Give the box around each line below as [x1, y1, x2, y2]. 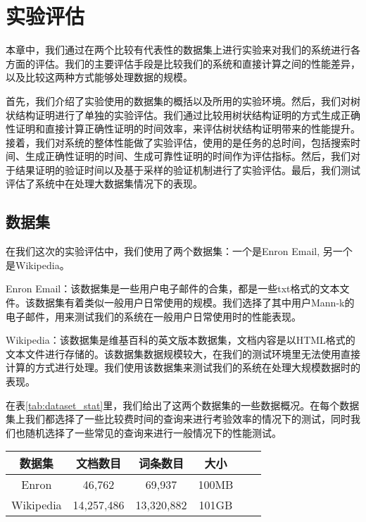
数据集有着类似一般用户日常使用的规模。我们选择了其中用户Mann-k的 [34, 295, 355, 310]
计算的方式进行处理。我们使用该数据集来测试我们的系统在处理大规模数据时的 [6, 360, 360, 375]
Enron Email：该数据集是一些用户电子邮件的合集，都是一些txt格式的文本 [6, 281, 340, 296]
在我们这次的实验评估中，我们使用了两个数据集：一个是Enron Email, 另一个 [6, 244, 353, 259]
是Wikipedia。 [6, 257, 70, 272]
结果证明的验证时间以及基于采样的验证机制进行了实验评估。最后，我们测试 [15, 162, 360, 177]
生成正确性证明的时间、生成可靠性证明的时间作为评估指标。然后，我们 [25, 149, 351, 163]
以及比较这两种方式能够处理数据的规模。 [6, 70, 193, 85]
